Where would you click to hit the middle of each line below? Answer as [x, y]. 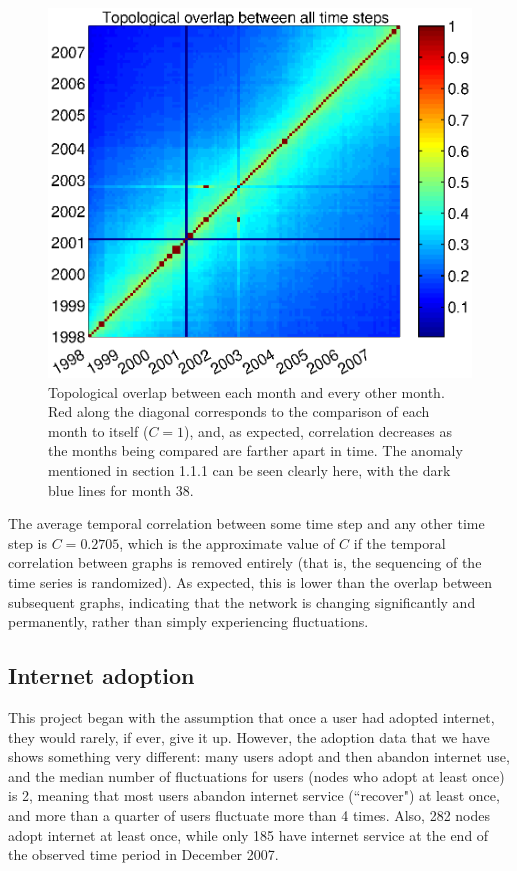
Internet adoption [101, 675]
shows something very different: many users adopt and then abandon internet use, [259, 756]
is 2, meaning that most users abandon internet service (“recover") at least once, [254, 795]
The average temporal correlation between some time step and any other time [246, 523]
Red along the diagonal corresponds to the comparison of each [239, 411]
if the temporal [399, 542]
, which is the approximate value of [227, 542]
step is [28, 542]
